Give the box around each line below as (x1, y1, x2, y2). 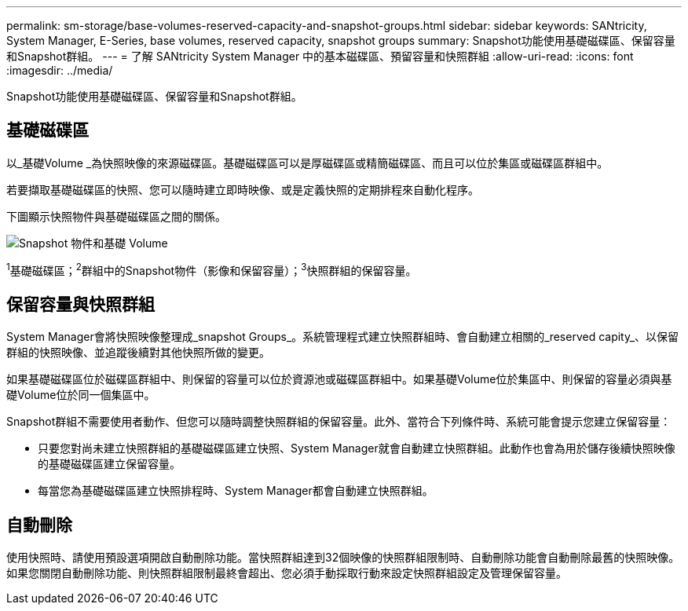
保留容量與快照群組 (6, 294, 155, 314)
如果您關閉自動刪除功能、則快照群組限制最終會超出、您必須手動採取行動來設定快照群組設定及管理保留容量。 (6, 566, 567, 580)
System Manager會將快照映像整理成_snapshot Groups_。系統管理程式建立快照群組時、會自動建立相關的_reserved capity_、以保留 (6, 330, 679, 344)
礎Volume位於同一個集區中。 (6, 388, 156, 402)
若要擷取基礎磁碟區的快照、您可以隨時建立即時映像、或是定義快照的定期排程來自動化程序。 (6, 182, 479, 196)
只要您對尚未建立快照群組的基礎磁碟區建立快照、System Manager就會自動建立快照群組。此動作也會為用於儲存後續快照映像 (38, 441, 675, 456)
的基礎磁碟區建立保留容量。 (38, 457, 181, 471)
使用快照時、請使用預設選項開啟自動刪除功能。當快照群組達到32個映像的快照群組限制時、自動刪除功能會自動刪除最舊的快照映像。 (6, 551, 680, 565)
